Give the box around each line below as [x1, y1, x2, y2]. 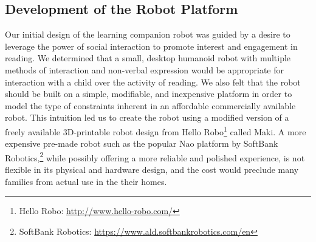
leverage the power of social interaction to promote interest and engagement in [5, 39, 298, 52]
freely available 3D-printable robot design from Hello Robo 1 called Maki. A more [5, 123, 306, 138]
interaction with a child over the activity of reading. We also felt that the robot [5, 75, 301, 88]
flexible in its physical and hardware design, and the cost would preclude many [5, 163, 299, 176]
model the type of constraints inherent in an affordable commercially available [5, 99, 296, 112]
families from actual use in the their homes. [5, 175, 167, 187]
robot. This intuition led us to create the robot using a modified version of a [5, 111, 289, 124]
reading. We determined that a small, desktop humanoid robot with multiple [5, 52, 291, 64]
